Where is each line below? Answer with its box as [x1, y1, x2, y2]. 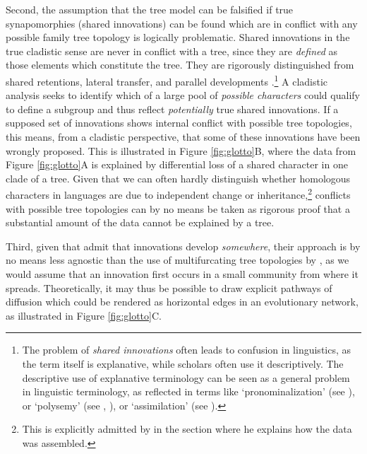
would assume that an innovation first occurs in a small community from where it [6, 267, 359, 281]
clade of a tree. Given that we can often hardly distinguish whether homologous [6, 170, 351, 185]
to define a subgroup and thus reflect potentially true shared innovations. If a [6, 101, 339, 116]
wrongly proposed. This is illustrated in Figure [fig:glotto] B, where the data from [6, 143, 356, 158]
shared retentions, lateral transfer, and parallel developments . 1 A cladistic [6, 71, 328, 88]
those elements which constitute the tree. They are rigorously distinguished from [6, 57, 354, 72]
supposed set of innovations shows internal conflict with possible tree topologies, [6, 115, 352, 130]
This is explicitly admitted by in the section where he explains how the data [22, 421, 352, 436]
